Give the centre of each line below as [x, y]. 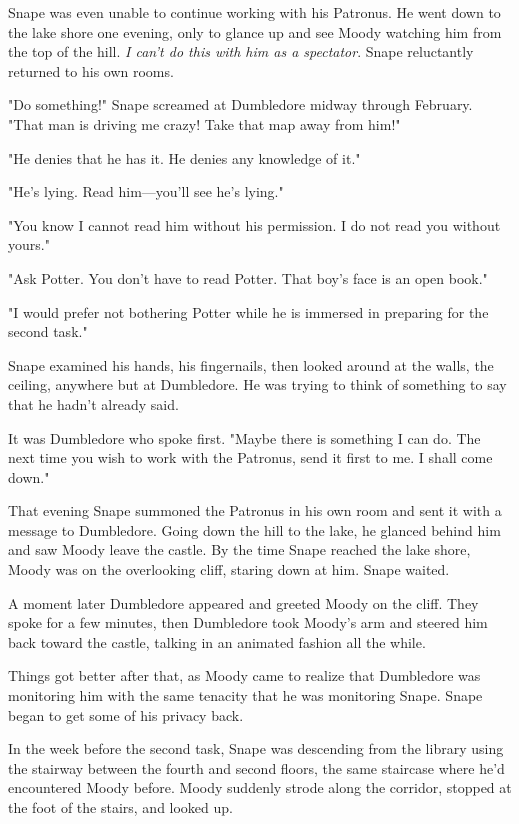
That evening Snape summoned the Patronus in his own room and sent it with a [255, 510]
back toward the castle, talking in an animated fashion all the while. [217, 641]
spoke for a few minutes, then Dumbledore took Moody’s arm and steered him [248, 622]
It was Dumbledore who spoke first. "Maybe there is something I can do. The [244, 437]
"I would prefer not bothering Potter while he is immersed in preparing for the [248, 311]
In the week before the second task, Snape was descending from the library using [256, 748]
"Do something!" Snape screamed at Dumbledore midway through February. [240, 104]
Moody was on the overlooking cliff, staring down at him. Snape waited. [229, 569]
